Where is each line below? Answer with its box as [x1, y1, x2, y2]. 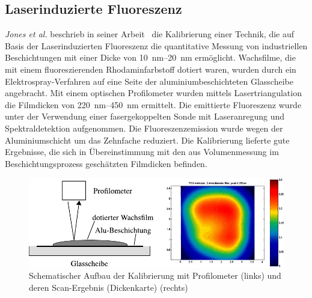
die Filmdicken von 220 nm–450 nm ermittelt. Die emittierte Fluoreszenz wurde [5, 98, 302, 111]
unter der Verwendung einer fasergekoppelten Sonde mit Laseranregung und [5, 110, 284, 123]
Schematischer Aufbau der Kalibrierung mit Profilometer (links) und [29, 269, 281, 282]
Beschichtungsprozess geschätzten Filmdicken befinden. [5, 157, 207, 169]
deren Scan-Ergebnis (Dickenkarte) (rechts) [29, 281, 188, 293]
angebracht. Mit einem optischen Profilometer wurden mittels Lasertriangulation [5, 87, 302, 99]
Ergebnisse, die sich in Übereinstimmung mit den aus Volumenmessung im [5, 145, 279, 158]
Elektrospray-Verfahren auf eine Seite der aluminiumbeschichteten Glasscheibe [5, 74, 293, 87]
